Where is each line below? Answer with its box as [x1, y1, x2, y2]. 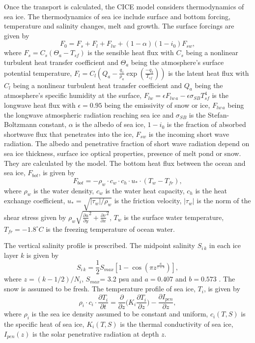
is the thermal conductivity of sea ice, [120, 318, 233, 329]
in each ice [209, 240, 241, 250]
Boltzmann [4, 119, 37, 129]
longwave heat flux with [4, 99, 76, 110]
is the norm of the [197, 195, 251, 206]
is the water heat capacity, [105, 185, 185, 195]
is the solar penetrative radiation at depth [32, 328, 159, 339]
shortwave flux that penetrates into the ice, [4, 128, 134, 139]
